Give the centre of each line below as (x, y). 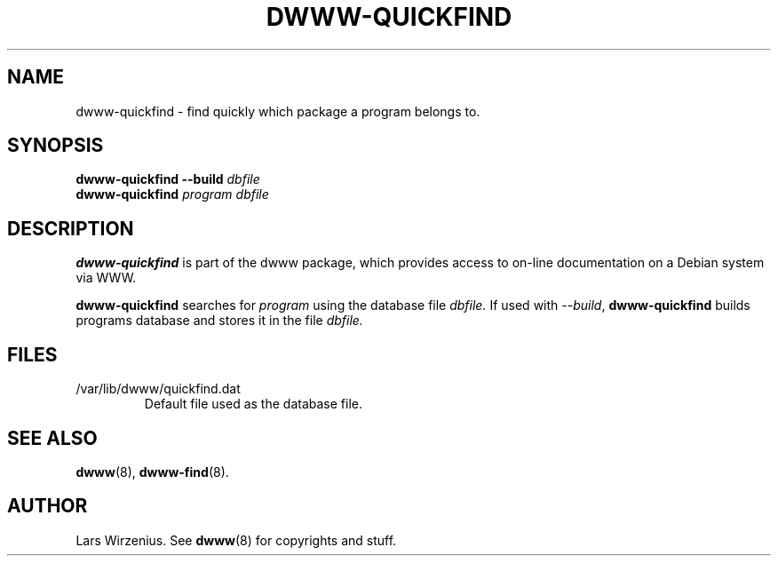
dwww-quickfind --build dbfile (168, 179)
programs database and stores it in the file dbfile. (219, 321)
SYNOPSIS (56, 146)
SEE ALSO (52, 438)
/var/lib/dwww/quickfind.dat (158, 389)
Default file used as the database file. (253, 404)
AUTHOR (48, 506)
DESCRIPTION (71, 228)
